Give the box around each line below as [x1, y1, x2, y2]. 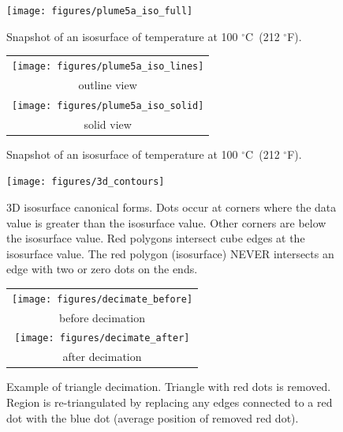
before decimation [59, 309, 146, 325]
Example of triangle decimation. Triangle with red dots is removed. [6, 378, 331, 395]
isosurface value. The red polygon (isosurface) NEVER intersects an [6, 245, 334, 261]
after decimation [62, 348, 142, 365]
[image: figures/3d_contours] [6, 176, 165, 188]
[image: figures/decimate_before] [12, 293, 193, 305]
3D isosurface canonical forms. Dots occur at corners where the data [6, 199, 337, 215]
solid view [84, 115, 132, 132]
